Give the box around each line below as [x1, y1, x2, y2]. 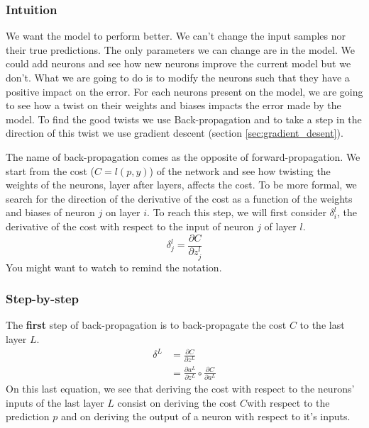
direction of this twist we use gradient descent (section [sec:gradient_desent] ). [6, 125, 343, 140]
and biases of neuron [6, 205, 95, 220]
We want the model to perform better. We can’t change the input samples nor [6, 28, 346, 43]
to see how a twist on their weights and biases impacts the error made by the [6, 98, 341, 113]
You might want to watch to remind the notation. [6, 259, 222, 274]
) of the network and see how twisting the [149, 163, 331, 178]
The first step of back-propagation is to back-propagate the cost [6, 317, 287, 332]
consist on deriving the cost [117, 395, 237, 410]
